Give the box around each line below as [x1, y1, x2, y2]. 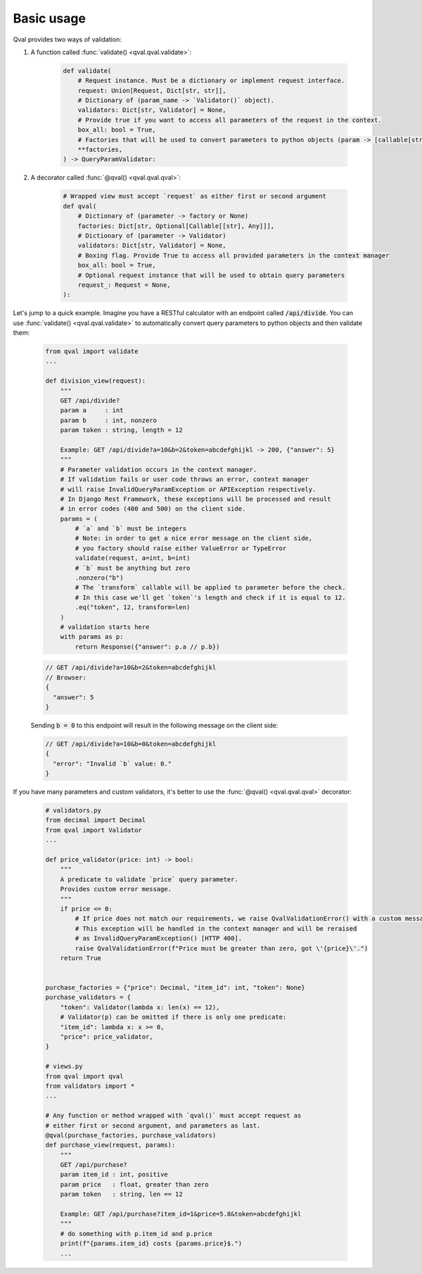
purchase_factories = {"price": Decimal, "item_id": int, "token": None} [45, 983, 305, 992]
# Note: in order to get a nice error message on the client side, [75, 535, 313, 542]
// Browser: [45, 673, 87, 682]
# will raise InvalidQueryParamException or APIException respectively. [60, 485, 316, 493]
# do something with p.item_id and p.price [60, 1230, 212, 1237]
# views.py [45, 1062, 83, 1071]
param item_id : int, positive [60, 1171, 168, 1178]
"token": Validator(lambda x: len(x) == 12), [60, 1003, 220, 1011]
